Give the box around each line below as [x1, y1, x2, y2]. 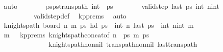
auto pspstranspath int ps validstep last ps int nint [3, 1, 220, 11]
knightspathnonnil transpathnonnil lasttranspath [48, 39, 198, 49]
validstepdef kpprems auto [33, 10, 126, 20]
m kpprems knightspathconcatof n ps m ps [3, 29, 149, 39]
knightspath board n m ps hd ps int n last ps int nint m [3, 20, 194, 30]
